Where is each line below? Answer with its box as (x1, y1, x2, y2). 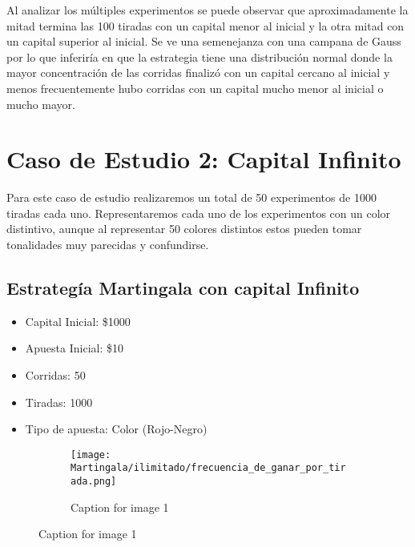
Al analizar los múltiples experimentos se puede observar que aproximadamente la (6, 2, 409, 18)
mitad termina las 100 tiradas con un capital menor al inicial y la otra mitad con (6, 17, 405, 34)
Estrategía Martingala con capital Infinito (6, 276, 360, 300)
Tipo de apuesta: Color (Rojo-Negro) (25, 420, 207, 437)
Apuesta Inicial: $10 (25, 340, 123, 356)
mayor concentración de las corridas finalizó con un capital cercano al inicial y (6, 64, 390, 81)
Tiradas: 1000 (25, 393, 93, 410)
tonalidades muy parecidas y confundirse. (6, 236, 209, 253)
